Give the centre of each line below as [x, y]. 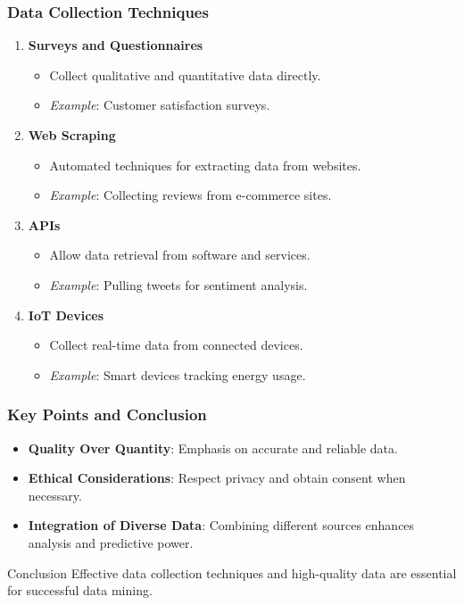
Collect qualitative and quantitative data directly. [185, 75]
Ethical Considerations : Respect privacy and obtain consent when [217, 478]
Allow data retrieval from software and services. [180, 255]
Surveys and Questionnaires [116, 45]
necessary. [55, 495]
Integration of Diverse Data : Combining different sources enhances [221, 525]
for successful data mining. [80, 590]
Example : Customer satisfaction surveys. [160, 105]
